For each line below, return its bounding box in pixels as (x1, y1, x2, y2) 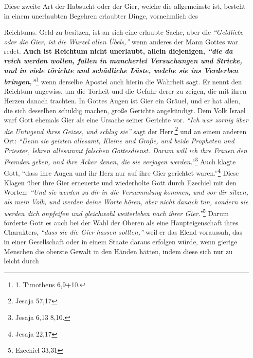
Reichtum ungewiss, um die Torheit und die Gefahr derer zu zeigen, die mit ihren (4, 86, 247, 96)
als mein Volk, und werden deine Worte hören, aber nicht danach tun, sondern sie (4, 196, 249, 206)
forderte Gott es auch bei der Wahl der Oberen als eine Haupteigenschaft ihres (4, 217, 238, 227)
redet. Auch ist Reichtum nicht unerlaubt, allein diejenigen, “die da (4, 46, 233, 56)
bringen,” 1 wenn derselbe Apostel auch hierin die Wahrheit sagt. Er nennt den (4, 75, 242, 86)
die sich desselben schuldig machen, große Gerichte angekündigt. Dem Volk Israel (4, 105, 246, 115)
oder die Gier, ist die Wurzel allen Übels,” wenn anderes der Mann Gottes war (4, 36, 238, 46)
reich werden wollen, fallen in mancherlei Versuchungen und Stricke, (4, 55, 242, 65)
